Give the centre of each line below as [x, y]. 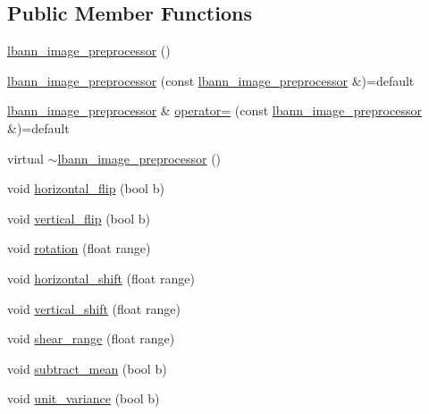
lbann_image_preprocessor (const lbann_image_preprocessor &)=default [211, 80]
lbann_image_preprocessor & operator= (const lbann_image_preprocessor [214, 110]
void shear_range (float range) [91, 338]
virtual [25, 158]
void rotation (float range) [79, 248]
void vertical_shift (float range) [94, 308]
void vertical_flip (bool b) [79, 218]
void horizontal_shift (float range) [101, 278]
